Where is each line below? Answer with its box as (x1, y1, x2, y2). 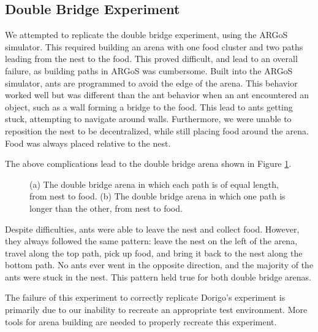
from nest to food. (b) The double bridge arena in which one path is (29, 190, 286, 203)
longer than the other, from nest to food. (29, 201, 183, 214)
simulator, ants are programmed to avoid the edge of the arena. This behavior (5, 76, 298, 89)
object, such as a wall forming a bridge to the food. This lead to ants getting (5, 100, 293, 113)
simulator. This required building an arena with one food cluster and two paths (5, 40, 303, 53)
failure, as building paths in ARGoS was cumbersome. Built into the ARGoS (5, 64, 293, 77)
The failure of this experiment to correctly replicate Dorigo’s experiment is (5, 291, 286, 304)
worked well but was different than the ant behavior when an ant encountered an (5, 88, 309, 101)
